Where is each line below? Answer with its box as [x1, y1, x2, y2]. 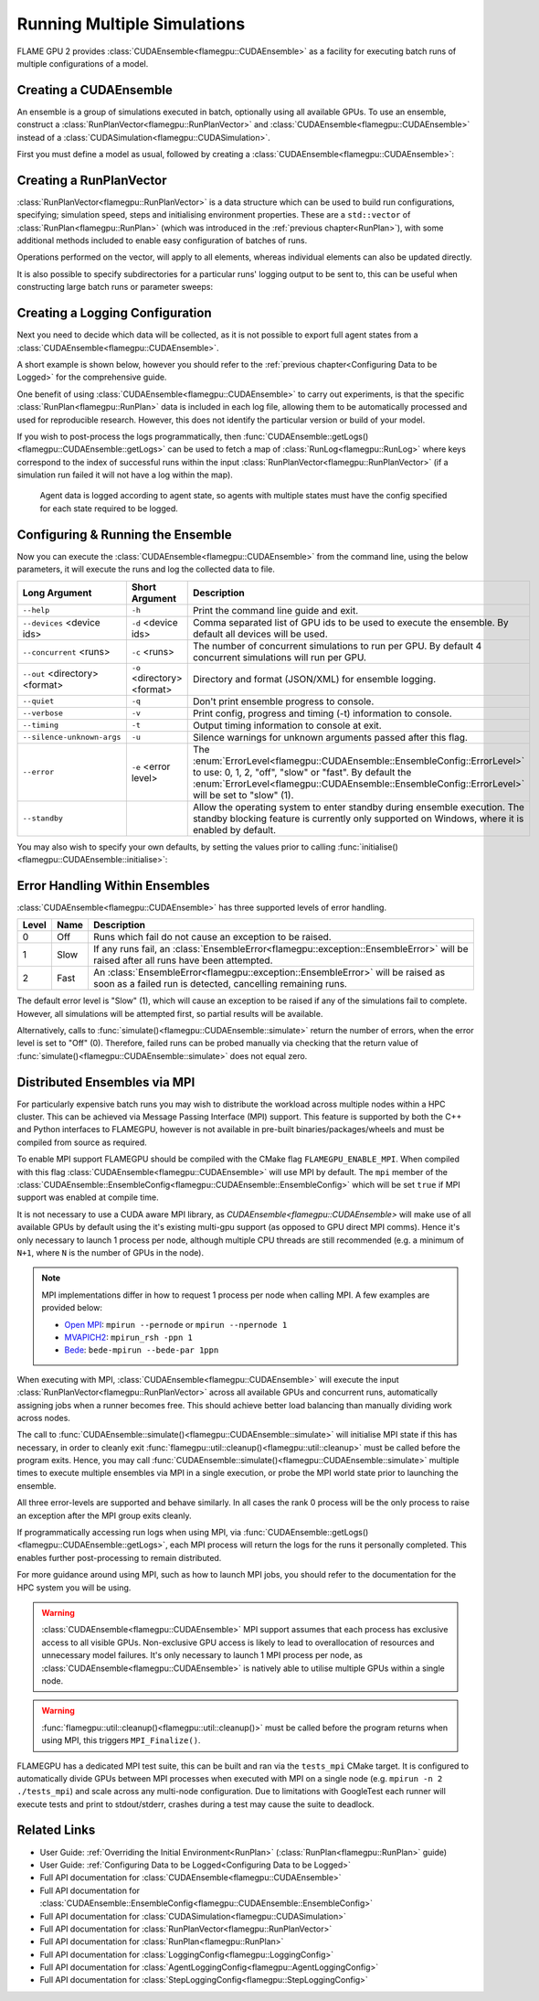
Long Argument [22, 586, 92, 599]
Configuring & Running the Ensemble [16, 527, 232, 542]
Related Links [16, 1823, 96, 1838]
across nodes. [16, 1412, 70, 1423]
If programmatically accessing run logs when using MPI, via [16, 1527, 242, 1538]
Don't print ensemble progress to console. [192, 695, 375, 708]
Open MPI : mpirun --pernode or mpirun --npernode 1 [64, 1319, 288, 1330]
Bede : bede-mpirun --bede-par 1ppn [64, 1344, 219, 1355]
